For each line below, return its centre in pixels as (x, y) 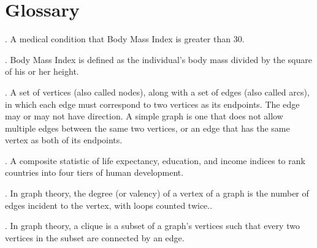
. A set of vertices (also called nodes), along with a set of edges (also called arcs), (157, 92)
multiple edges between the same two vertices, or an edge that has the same (147, 128)
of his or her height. (42, 71)
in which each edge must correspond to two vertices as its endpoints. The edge (152, 104)
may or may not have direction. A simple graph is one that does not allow (144, 116)
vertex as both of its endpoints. (64, 140)
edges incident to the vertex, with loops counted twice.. (109, 205)
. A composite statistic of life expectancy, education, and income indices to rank (155, 160)
